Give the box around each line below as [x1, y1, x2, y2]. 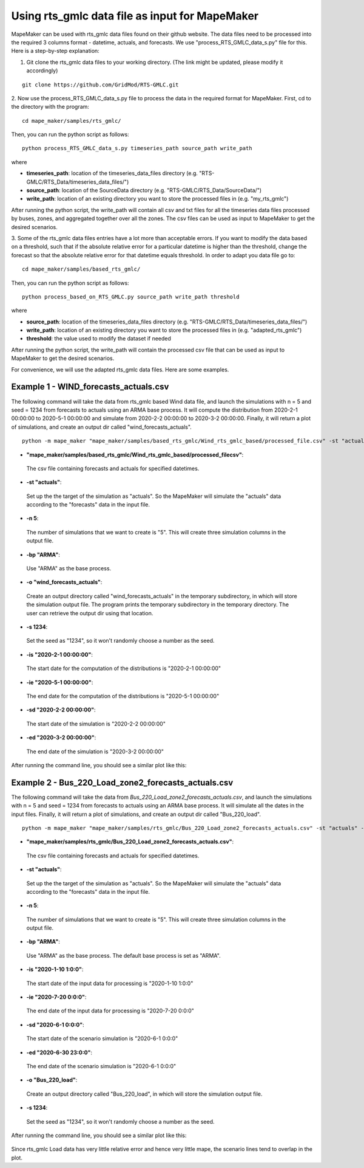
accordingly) [26, 67, 58, 74]
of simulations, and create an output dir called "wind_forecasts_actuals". [11, 423, 192, 430]
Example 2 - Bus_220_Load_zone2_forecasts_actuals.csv [11, 777, 234, 787]
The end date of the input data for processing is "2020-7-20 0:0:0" [26, 1007, 194, 1015]
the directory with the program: [11, 103, 89, 111]
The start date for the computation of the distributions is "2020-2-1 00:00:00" [26, 665, 221, 672]
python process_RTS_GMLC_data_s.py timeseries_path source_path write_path [22, 145, 252, 152]
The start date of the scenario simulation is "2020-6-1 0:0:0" [26, 1035, 178, 1042]
